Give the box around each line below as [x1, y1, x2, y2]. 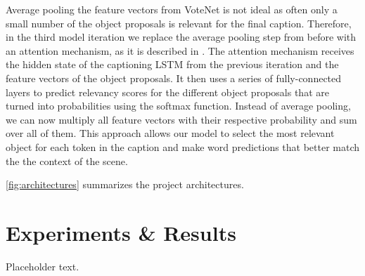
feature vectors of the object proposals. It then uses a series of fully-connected [6, 70, 342, 85]
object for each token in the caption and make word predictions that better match [6, 139, 360, 154]
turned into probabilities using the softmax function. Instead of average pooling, [6, 98, 351, 113]
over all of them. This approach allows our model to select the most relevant [6, 126, 335, 140]
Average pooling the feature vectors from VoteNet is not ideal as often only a [6, 2, 338, 16]
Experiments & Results [6, 218, 236, 247]
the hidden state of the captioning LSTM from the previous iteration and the [6, 57, 339, 72]
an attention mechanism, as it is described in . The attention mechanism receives [6, 43, 354, 58]
